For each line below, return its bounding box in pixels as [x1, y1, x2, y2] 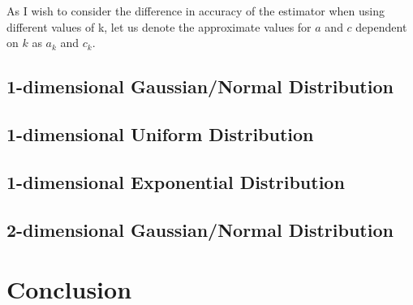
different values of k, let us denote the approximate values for [6, 18, 312, 35]
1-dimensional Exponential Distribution [6, 169, 345, 194]
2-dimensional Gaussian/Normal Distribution [6, 217, 394, 242]
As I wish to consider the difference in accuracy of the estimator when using [6, 2, 385, 19]
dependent [355, 18, 407, 35]
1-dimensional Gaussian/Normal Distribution [6, 74, 394, 99]
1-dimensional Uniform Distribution [6, 121, 314, 146]
